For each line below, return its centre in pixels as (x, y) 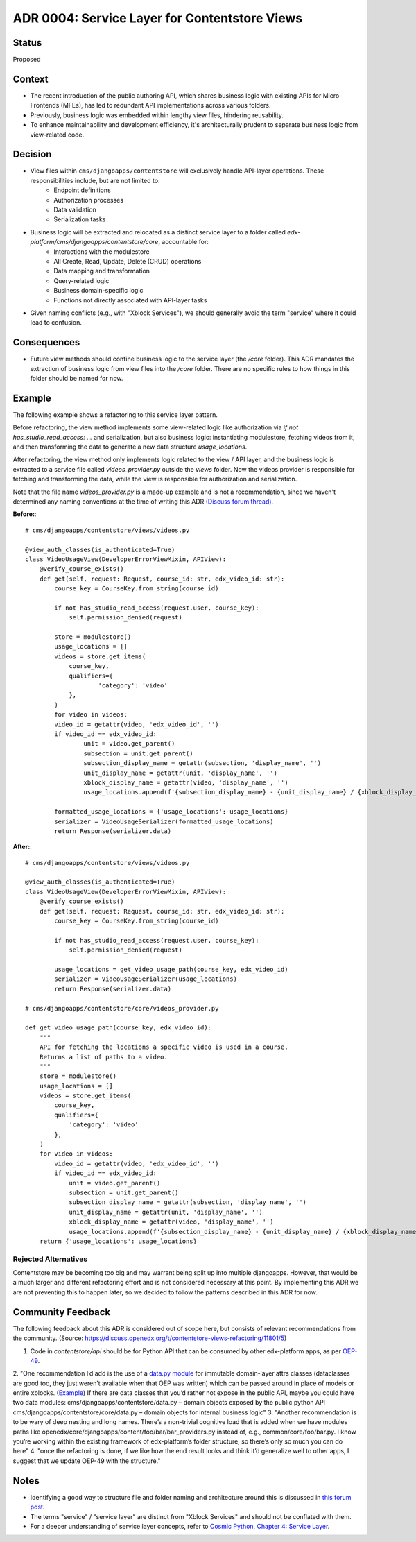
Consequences (46, 342)
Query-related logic (81, 280)
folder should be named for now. (77, 378)
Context (31, 79)
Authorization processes (89, 200)
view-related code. (57, 135)
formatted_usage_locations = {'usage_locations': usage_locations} (171, 812)
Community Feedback (62, 1312)
